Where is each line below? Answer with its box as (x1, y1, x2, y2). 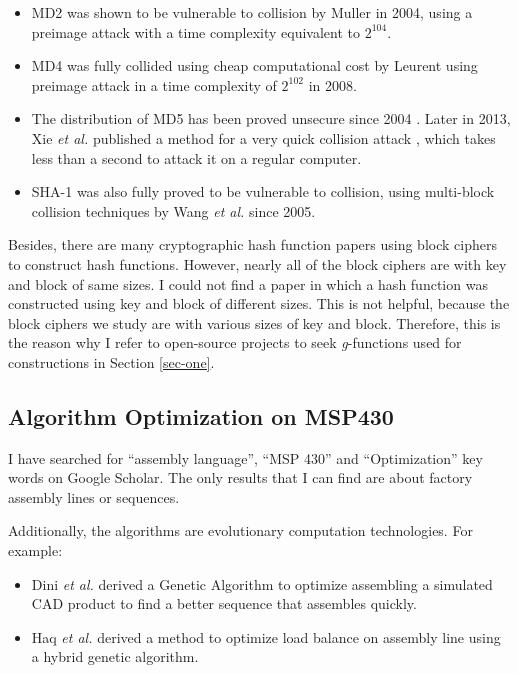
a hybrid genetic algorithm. (31, 646, 199, 667)
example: (8, 540, 63, 561)
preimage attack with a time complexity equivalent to (31, 21, 361, 42)
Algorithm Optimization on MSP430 (8, 400, 394, 431)
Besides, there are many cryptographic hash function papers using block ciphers (8, 234, 497, 255)
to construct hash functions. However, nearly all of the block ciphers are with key (8, 253, 507, 274)
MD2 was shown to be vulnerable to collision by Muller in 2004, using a (31, 2, 473, 22)
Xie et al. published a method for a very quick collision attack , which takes (31, 127, 496, 148)
